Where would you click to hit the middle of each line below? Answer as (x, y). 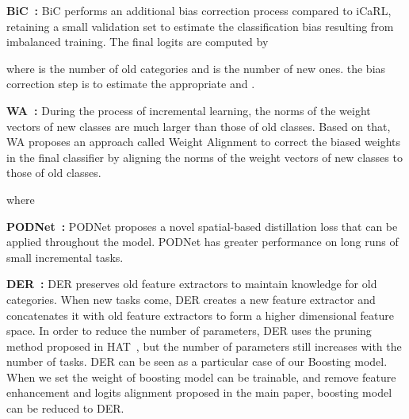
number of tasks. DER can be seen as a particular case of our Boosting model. (197, 361)
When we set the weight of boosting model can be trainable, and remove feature (201, 377)
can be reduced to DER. (65, 408)
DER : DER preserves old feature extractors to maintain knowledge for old (192, 284)
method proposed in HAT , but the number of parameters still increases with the (204, 346)
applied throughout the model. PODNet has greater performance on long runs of (203, 242)
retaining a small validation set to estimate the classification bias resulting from (200, 26)
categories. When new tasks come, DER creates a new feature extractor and (191, 299)
